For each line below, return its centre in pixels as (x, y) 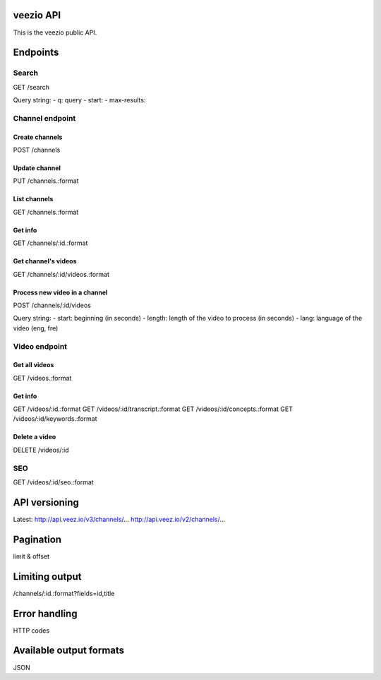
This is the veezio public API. (55, 32)
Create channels (38, 137)
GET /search (31, 87)
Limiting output (47, 577)
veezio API (37, 15)
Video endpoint (40, 346)
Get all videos (34, 365)
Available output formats (69, 651)
